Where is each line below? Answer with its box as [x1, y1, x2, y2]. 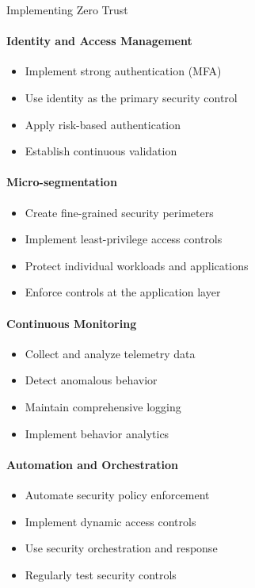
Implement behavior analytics [25, 425, 169, 441]
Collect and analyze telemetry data [25, 345, 196, 361]
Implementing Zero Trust [6, 2, 128, 17]
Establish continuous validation [25, 143, 177, 159]
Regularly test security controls [25, 566, 177, 582]
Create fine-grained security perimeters [25, 204, 214, 220]
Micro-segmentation [6, 174, 117, 190]
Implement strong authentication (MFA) [25, 63, 222, 79]
